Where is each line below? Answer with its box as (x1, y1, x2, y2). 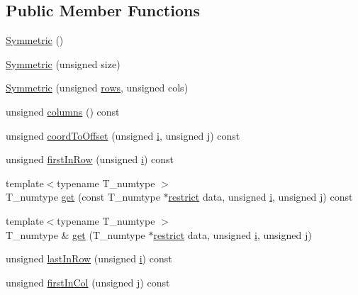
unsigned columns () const (6, 104, 120, 118)
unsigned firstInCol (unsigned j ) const (6, 274, 170, 289)
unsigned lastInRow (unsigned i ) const (6, 251, 172, 266)
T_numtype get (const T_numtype (6, 189, 160, 204)
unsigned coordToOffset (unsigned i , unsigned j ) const (6, 128, 240, 143)
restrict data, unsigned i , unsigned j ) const (168, 189, 353, 204)
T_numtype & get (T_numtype (6, 227, 145, 242)
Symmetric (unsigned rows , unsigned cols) (6, 80, 189, 95)
